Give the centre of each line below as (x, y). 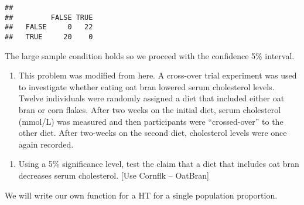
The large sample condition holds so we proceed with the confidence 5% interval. (150, 55)
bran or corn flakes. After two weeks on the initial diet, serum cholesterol (150, 110)
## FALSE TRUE (49, 17)
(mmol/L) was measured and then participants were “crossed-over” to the (151, 121)
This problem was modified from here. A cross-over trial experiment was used (158, 75)
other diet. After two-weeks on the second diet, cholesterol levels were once (153, 133)
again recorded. (46, 144)
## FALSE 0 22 (49, 27)
